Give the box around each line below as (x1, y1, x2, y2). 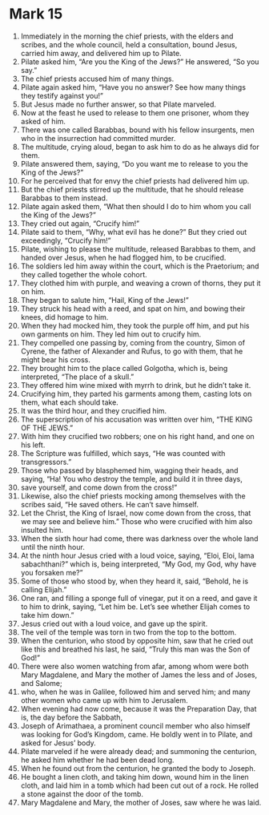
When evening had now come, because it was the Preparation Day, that (20, 704, 257, 713)
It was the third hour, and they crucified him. (20, 405, 167, 415)
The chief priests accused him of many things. (20, 74, 175, 83)
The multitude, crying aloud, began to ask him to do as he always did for (20, 142, 259, 151)
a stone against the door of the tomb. (20, 789, 143, 798)
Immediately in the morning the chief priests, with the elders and (20, 31, 234, 41)
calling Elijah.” (20, 584, 67, 594)
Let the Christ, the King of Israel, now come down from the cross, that (20, 508, 251, 518)
